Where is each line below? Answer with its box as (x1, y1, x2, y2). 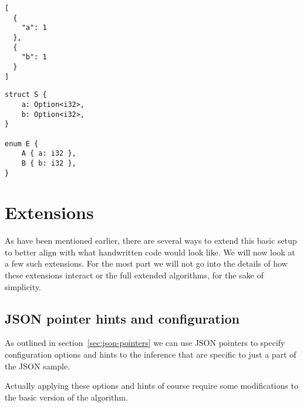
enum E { (5, 139, 39, 148)
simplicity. (5, 280, 41, 292)
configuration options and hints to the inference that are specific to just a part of (5, 348, 297, 361)
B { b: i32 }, (21, 159, 76, 167)
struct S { (5, 90, 47, 99)
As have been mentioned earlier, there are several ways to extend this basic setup (5, 234, 297, 247)
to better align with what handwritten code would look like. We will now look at (5, 245, 295, 258)
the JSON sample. (5, 359, 70, 372)
